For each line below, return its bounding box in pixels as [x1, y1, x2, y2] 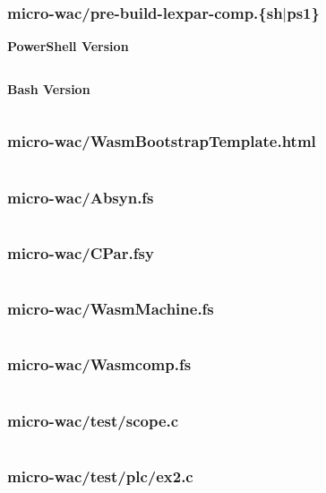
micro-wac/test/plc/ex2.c [7, 464, 193, 487]
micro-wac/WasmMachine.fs [7, 298, 214, 320]
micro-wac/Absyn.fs [7, 186, 154, 208]
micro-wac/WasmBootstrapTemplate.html [7, 130, 316, 152]
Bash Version [7, 79, 90, 98]
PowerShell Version [7, 37, 129, 56]
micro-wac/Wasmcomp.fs [7, 353, 192, 376]
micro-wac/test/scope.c [7, 409, 179, 431]
